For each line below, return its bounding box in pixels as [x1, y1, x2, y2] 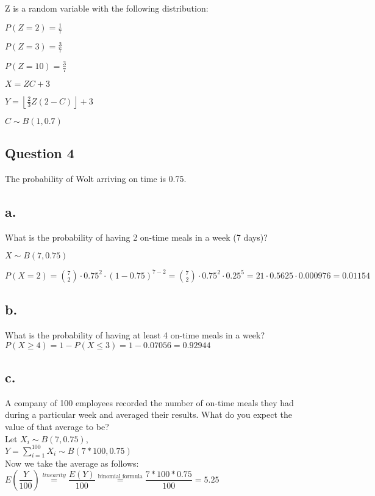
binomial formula [98, 473, 143, 480]
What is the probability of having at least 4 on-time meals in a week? [5, 328, 265, 341]
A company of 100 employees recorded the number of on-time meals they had [5, 396, 294, 409]
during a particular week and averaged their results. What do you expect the [5, 408, 292, 421]
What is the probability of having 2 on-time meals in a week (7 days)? [5, 230, 268, 243]
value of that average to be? [5, 420, 109, 432]
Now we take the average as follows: [5, 457, 139, 470]
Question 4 [5, 144, 74, 162]
